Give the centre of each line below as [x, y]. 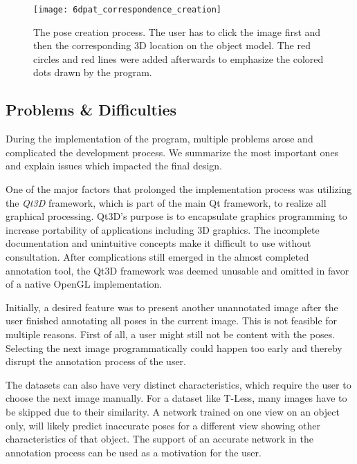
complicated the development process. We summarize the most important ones [172, 152]
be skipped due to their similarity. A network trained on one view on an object [173, 411]
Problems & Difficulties [91, 110]
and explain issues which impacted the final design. [114, 166]
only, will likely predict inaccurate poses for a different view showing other [163, 425]
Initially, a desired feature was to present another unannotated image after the [172, 307]
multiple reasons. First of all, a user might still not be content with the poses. [171, 334]
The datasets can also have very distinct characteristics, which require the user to [178, 384]
